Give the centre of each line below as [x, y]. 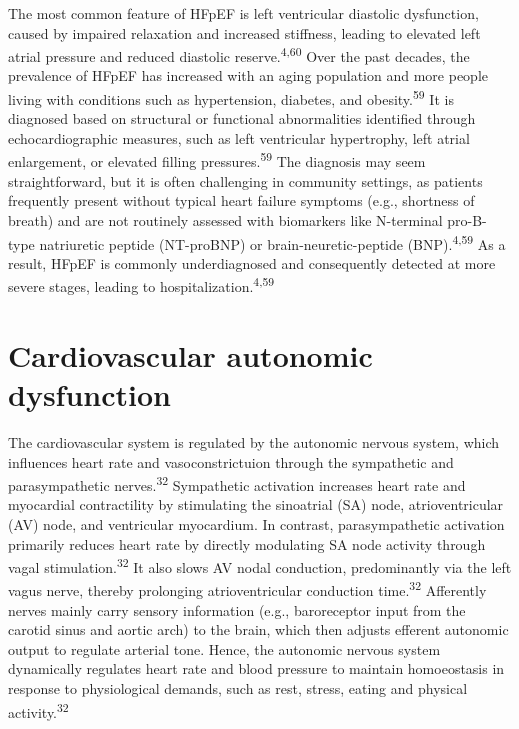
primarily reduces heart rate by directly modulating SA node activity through [247, 543]
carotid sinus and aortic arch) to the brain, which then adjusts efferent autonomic [258, 629]
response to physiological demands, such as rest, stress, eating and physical [238, 688]
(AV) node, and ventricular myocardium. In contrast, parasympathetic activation [256, 523]
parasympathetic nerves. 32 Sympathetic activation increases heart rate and [237, 483]
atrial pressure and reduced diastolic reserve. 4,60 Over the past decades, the [239, 54]
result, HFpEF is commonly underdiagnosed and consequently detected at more [252, 262]
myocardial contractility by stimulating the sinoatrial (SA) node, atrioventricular [256, 504]
